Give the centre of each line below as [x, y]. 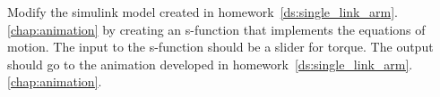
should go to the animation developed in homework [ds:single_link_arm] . [210, 64]
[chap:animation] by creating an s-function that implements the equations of [216, 29]
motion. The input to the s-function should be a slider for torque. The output [220, 47]
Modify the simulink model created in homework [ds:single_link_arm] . [203, 12]
